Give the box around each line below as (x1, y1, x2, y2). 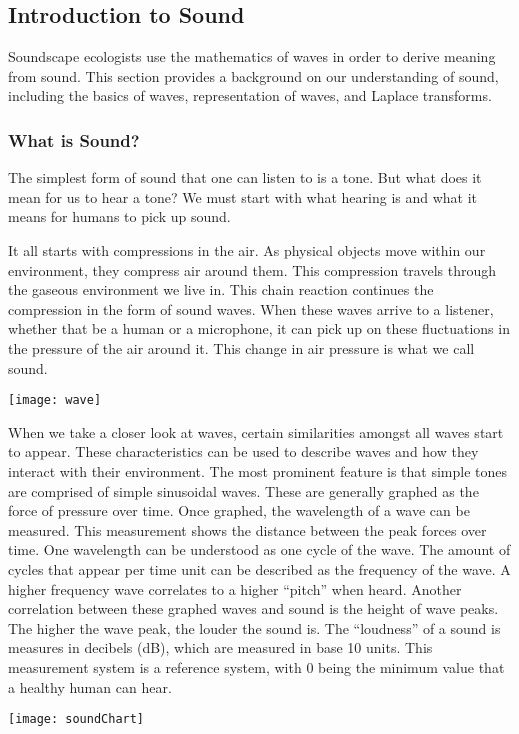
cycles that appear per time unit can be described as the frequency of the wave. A (8, 558, 511, 579)
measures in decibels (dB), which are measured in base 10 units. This (8, 637, 433, 658)
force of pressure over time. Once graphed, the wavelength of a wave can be (8, 500, 470, 521)
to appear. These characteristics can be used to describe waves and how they (8, 441, 479, 462)
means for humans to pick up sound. (8, 206, 231, 227)
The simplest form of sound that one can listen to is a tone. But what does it (8, 167, 482, 188)
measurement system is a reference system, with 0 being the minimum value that (8, 656, 505, 677)
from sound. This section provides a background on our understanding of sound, (8, 65, 499, 86)
